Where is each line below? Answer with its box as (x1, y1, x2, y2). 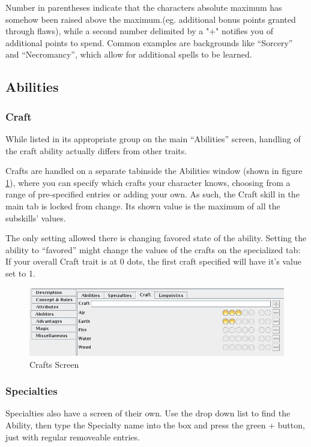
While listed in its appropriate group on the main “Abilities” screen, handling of (5, 132, 301, 145)
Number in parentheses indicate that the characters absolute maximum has (5, 1, 282, 13)
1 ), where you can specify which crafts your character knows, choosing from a (5, 176, 291, 188)
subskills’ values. (5, 211, 66, 224)
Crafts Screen (29, 358, 79, 370)
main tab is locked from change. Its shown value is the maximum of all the (5, 199, 280, 212)
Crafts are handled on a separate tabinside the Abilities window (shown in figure (5, 164, 303, 177)
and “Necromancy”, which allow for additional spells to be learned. (5, 48, 252, 61)
